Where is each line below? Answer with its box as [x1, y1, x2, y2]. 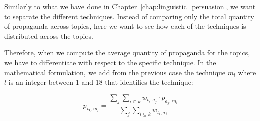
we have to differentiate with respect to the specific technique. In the [4, 57, 216, 67]
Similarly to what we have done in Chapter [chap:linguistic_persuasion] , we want [4, 1, 256, 11]
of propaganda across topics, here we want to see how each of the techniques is [4, 21, 246, 31]
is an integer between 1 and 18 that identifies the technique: [8, 77, 193, 87]
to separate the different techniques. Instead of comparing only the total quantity [4, 11, 254, 21]
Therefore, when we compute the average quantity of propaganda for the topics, [4, 47, 250, 58]
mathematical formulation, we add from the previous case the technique [4, 67, 226, 77]
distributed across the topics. [4, 30, 93, 41]
